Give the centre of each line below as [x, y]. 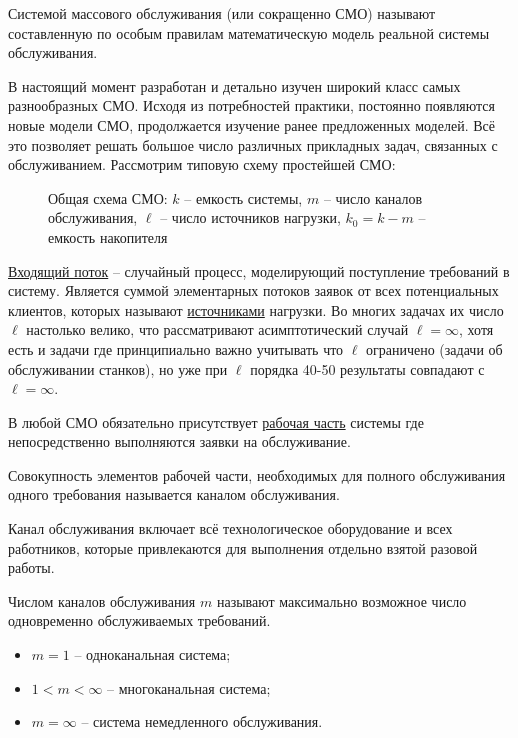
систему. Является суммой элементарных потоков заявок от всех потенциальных [253, 290]
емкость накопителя [108, 236]
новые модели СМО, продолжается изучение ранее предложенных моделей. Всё [251, 124]
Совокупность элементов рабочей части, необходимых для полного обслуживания [257, 474]
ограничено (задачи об [434, 348]
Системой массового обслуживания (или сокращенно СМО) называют [222, 13]
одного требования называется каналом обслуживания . [174, 494]
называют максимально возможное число [341, 600]
